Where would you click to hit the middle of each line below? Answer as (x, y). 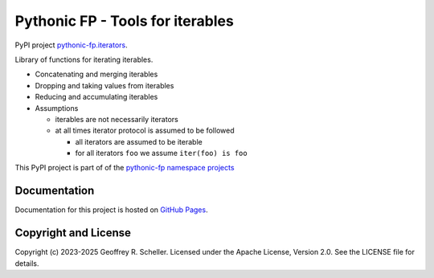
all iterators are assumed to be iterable (139, 141)
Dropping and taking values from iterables (104, 85)
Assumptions (57, 108)
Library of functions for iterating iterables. (84, 59)
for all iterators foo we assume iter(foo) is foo (162, 153)
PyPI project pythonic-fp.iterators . (71, 45)
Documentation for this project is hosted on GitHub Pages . (111, 210)
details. (27, 263)
